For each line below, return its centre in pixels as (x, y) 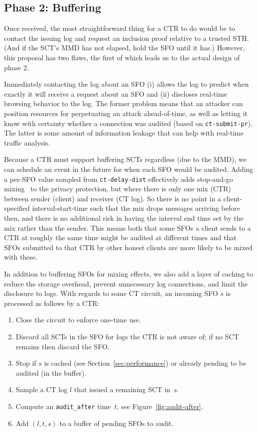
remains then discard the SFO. (63, 346)
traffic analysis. (27, 142)
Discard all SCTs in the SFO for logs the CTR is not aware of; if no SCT (127, 336)
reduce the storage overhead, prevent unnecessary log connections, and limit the (126, 283)
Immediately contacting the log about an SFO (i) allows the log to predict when (127, 84)
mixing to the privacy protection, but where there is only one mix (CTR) (118, 189)
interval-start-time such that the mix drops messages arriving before (136, 208)
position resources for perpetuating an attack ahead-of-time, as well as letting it (126, 113)
